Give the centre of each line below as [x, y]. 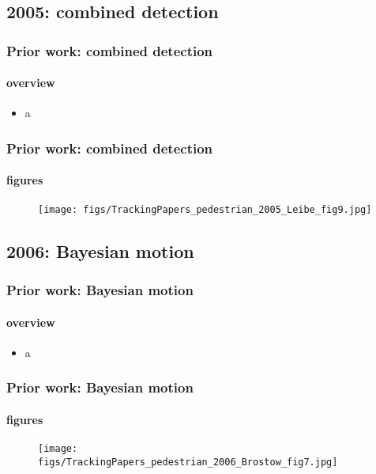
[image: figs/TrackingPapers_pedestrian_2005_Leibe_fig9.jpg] [205, 209]
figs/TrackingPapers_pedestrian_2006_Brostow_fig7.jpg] [188, 462]
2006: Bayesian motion [100, 250]
